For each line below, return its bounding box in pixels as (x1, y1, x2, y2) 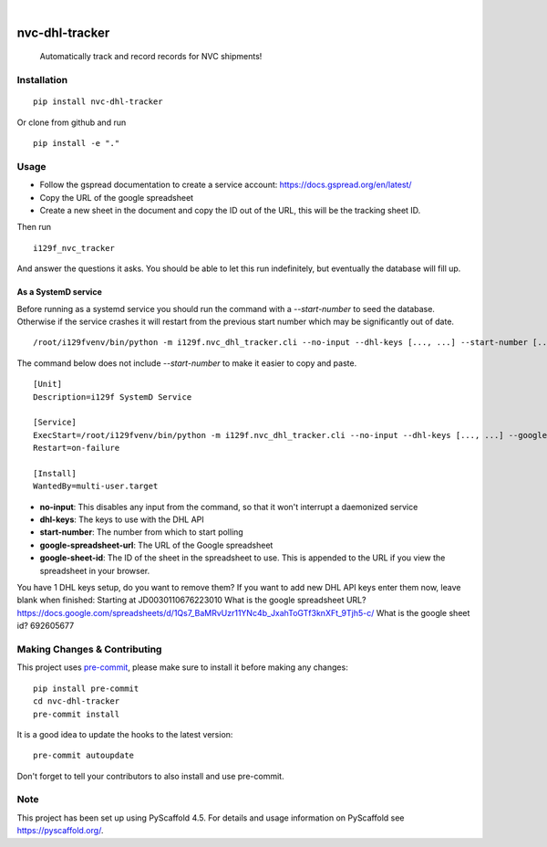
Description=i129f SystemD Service (33, 392, 192, 402)
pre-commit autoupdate (33, 750, 135, 761)
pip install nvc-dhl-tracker (33, 97, 163, 107)
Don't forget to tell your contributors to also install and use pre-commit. (16, 770, 284, 781)
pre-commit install (33, 708, 120, 719)
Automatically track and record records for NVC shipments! (39, 51, 263, 62)
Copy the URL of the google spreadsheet (39, 192, 194, 203)
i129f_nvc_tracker (33, 243, 116, 253)
